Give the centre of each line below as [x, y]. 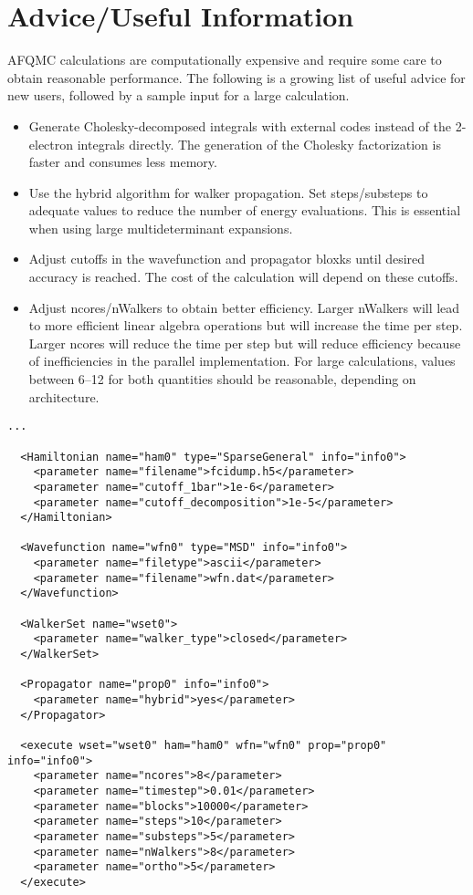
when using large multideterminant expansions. [161, 228]
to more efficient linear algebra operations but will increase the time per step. [246, 325]
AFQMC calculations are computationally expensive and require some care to [225, 60]
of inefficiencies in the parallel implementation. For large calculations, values [242, 361]
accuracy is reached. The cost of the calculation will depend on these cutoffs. [243, 277]
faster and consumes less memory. [123, 162]
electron [51, 144]
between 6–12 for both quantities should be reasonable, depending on [222, 379]
